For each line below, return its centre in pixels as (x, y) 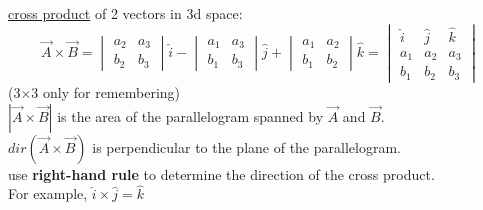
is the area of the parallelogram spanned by (190, 115)
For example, (48, 193)
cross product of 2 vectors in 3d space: (125, 13)
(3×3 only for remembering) (94, 91)
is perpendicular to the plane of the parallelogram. (246, 146)
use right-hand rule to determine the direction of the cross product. (221, 173)
